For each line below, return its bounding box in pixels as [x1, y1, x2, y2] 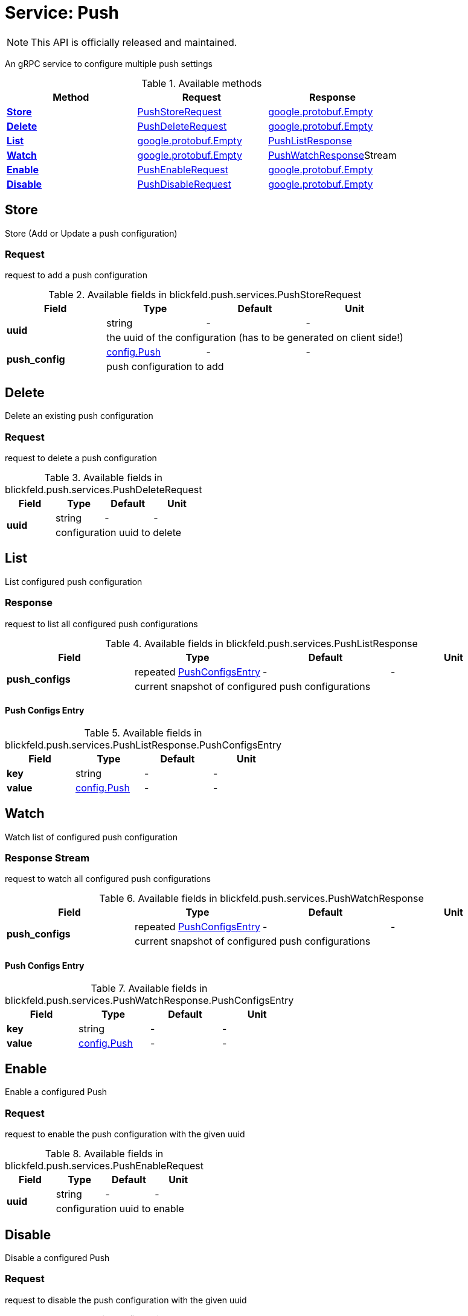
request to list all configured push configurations [5, 618, 198, 629]
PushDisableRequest [137, 177, 231, 190]
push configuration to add [106, 360, 224, 373]
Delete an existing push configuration [5, 410, 153, 421]
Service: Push [5, 2, 120, 23]
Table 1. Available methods [141, 77, 262, 89]
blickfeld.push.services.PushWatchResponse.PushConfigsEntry [5, 994, 294, 1006]
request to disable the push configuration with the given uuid [5, 1294, 247, 1305]
